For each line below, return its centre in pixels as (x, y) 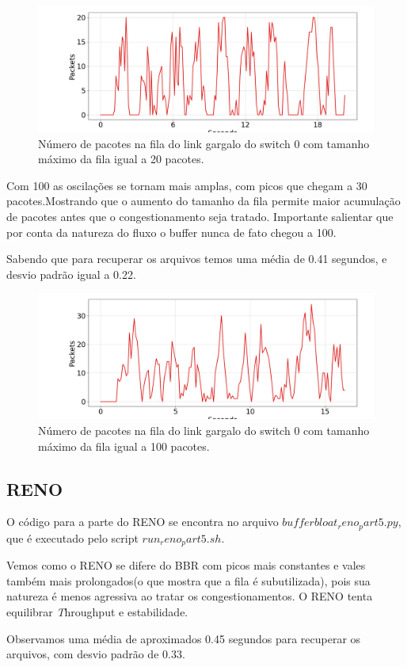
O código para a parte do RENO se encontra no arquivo (143, 522)
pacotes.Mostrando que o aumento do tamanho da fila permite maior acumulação (203, 201)
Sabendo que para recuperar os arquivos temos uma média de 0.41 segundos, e (197, 259)
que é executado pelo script (72, 537)
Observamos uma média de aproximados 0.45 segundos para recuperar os (184, 638)
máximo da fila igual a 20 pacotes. (121, 159)
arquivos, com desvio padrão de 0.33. (96, 654)
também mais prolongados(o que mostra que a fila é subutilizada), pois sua (188, 580)
